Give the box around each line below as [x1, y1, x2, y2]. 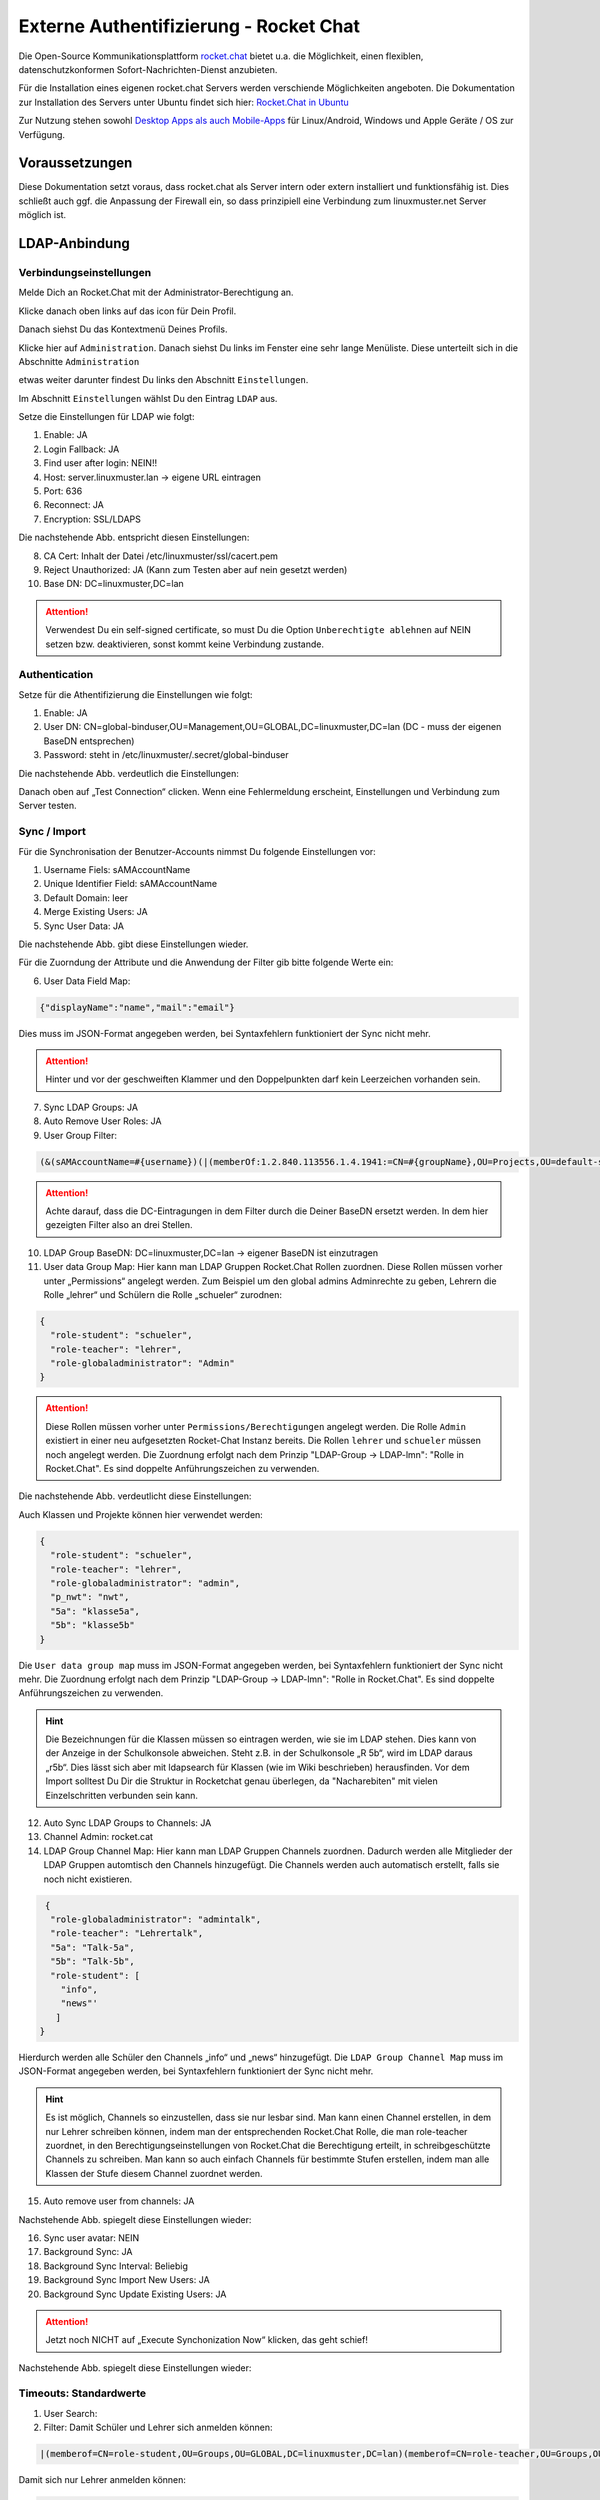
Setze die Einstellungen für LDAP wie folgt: [18, 411, 195, 423]
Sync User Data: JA [43, 920, 125, 932]
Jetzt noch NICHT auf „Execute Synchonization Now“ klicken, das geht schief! [45, 2334, 369, 2346]
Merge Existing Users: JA [43, 906, 149, 918]
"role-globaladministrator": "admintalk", [50, 1913, 262, 1925]
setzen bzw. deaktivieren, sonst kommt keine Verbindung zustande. [45, 638, 325, 650]
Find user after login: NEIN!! [43, 457, 158, 469]
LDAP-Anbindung [18, 235, 130, 252]
